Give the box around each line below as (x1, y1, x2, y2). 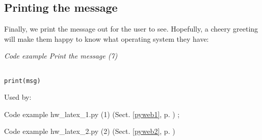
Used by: (4, 92, 32, 102)
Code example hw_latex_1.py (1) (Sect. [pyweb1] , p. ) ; (4, 108, 180, 119)
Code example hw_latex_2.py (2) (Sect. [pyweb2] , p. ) (4, 126, 175, 136)
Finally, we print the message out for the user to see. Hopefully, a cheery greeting (4, 23, 258, 34)
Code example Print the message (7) (4, 50, 118, 61)
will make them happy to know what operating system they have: (4, 33, 209, 44)
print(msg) (4, 77, 41, 85)
